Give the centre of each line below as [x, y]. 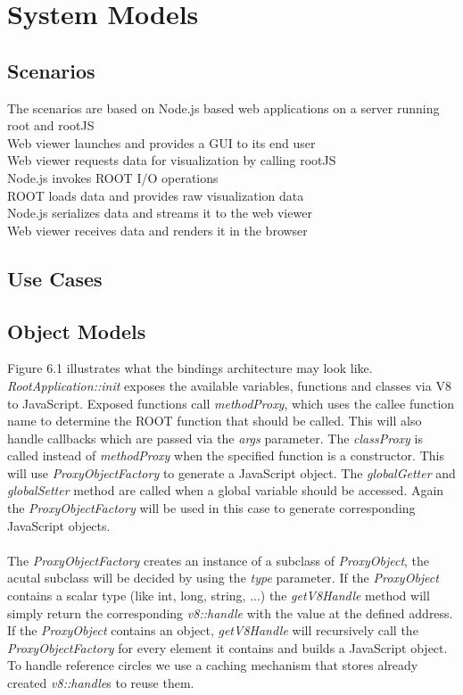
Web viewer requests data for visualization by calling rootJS [172, 160]
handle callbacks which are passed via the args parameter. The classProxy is [215, 438]
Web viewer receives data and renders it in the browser [157, 230]
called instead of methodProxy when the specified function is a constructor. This [226, 455]
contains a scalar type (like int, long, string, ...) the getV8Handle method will [219, 596]
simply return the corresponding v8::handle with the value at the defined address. [230, 612]
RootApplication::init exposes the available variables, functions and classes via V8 [229, 385]
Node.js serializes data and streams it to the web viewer [160, 213]
